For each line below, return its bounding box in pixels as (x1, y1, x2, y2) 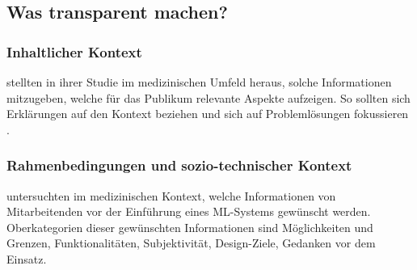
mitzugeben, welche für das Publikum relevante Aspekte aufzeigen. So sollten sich (6, 89, 411, 106)
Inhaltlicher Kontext (6, 41, 142, 61)
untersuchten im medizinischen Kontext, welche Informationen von (6, 187, 336, 204)
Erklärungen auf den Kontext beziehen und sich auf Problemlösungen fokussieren (6, 105, 409, 122)
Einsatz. (6, 250, 47, 267)
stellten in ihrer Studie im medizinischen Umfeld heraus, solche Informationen (6, 74, 392, 90)
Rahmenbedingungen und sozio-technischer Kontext (6, 155, 352, 175)
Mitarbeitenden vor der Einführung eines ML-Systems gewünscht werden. (6, 203, 371, 220)
